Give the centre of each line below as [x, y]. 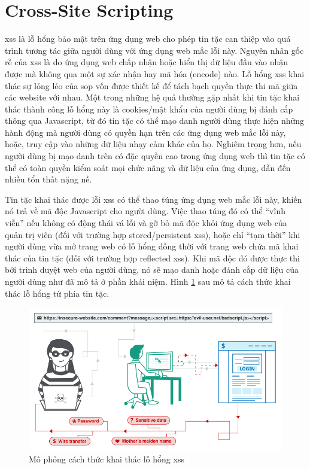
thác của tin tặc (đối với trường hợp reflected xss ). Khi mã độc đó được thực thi [152, 258]
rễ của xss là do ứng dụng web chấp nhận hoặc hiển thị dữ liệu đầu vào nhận [147, 62]
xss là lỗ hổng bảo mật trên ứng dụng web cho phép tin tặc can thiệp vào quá [148, 39]
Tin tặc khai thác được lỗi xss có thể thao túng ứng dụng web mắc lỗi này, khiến [154, 199]
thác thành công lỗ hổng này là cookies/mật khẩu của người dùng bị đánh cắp [149, 109]
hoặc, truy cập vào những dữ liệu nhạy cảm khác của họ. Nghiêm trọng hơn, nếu [153, 144]
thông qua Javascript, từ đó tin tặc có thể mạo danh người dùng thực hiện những [155, 121]
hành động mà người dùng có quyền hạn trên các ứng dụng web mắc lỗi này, [145, 132]
